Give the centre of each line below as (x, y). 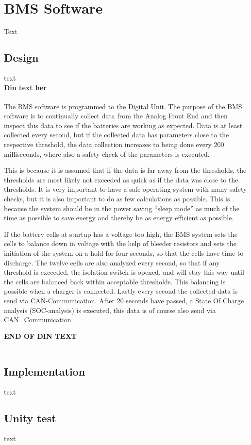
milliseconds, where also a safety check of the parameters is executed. (107, 154)
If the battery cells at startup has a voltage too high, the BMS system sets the (121, 234)
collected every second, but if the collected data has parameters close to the (117, 135)
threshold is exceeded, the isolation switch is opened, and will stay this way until (124, 272)
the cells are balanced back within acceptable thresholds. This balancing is (115, 281)
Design (21, 58)
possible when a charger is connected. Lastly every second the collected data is (121, 291)
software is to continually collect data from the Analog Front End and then (116, 116)
